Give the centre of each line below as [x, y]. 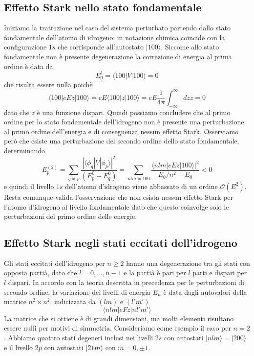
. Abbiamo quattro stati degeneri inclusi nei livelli [79, 338]
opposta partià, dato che [41, 273]
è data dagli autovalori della [205, 292]
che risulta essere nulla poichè [48, 84]
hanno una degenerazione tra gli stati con [188, 263]
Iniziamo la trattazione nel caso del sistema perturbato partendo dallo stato [117, 28]
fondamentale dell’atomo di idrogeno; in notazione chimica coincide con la [115, 37]
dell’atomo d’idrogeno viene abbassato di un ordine [141, 186]
